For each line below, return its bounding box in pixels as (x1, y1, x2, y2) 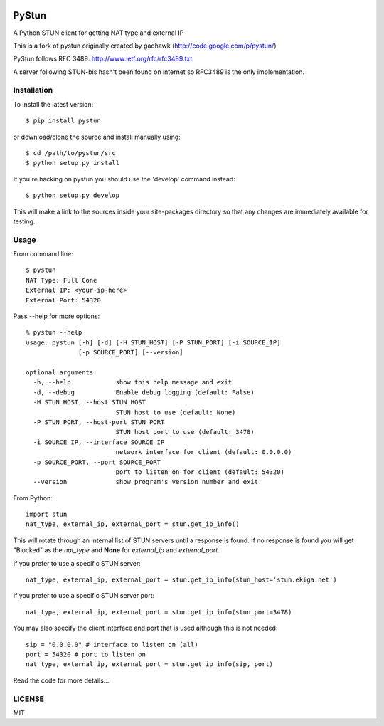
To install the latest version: (13, 100, 94, 108)
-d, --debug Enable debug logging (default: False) (33, 388, 255, 396)
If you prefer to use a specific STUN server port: (13, 591, 155, 600)
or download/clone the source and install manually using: (13, 132, 181, 141)
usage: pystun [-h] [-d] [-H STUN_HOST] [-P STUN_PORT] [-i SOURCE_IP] (26, 338, 281, 347)
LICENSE (13, 694, 45, 704)
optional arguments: (26, 369, 97, 377)
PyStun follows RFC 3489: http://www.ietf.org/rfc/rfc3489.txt (13, 54, 193, 63)
